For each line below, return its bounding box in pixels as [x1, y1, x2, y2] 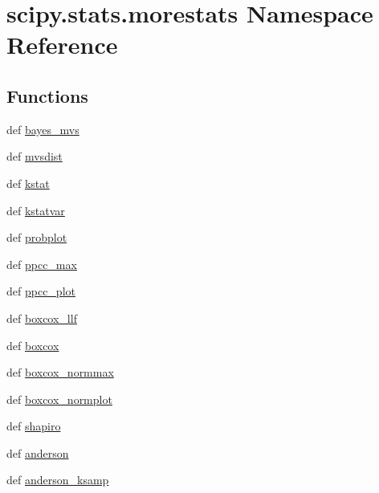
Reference [6, 28, 118, 61]
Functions [6, 83, 88, 108]
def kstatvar [6, 202, 65, 218]
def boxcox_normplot [6, 390, 112, 407]
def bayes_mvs [6, 120, 79, 137]
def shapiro [6, 418, 61, 434]
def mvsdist [6, 148, 63, 165]
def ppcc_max [6, 255, 77, 272]
